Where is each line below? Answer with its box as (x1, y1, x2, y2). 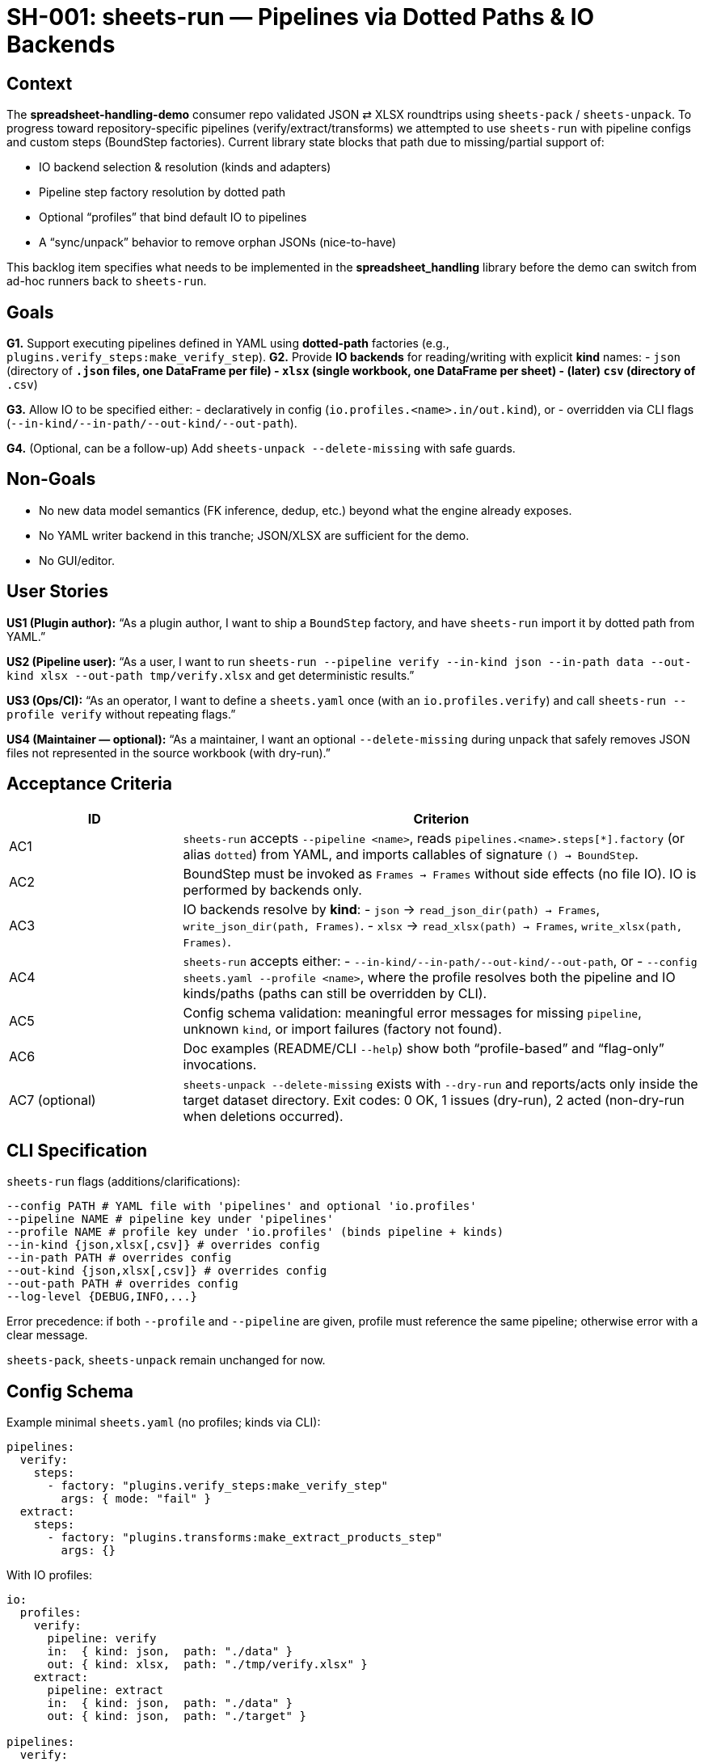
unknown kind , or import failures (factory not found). (183, 1020, 502, 1037)
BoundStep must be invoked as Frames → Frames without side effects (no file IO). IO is (183, 865, 697, 882)
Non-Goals (6, 469, 96, 490)
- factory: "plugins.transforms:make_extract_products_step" (47, 1531, 443, 1545)
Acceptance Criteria (6, 774, 172, 795)
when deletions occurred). (183, 1107, 344, 1124)
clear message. (6, 1328, 88, 1343)
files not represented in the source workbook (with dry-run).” (6, 745, 331, 760)
